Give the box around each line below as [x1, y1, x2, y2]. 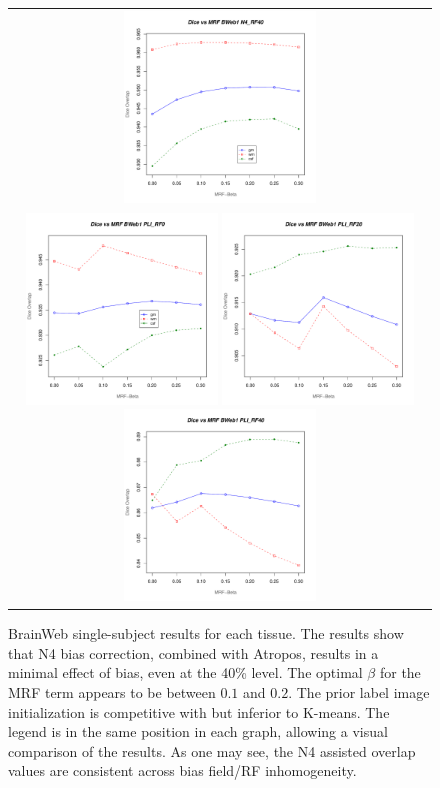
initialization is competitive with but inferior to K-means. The [8, 701, 390, 722]
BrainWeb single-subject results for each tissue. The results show [8, 623, 404, 644]
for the [379, 662, 421, 683]
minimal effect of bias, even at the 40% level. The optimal [8, 662, 363, 683]
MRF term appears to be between [8, 682, 216, 703]
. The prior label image [288, 682, 430, 703]
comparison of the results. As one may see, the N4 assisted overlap [8, 740, 416, 761]
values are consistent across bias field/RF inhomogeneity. [8, 760, 357, 781]
